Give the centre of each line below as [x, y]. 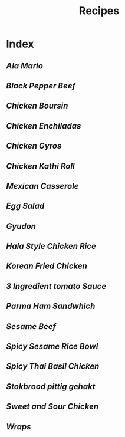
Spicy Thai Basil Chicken [53, 367]
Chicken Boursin [37, 106]
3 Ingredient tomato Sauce [56, 286]
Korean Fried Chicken [47, 266]
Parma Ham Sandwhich [51, 306]
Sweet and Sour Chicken [52, 407]
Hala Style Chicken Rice [51, 246]
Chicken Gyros [34, 146]
